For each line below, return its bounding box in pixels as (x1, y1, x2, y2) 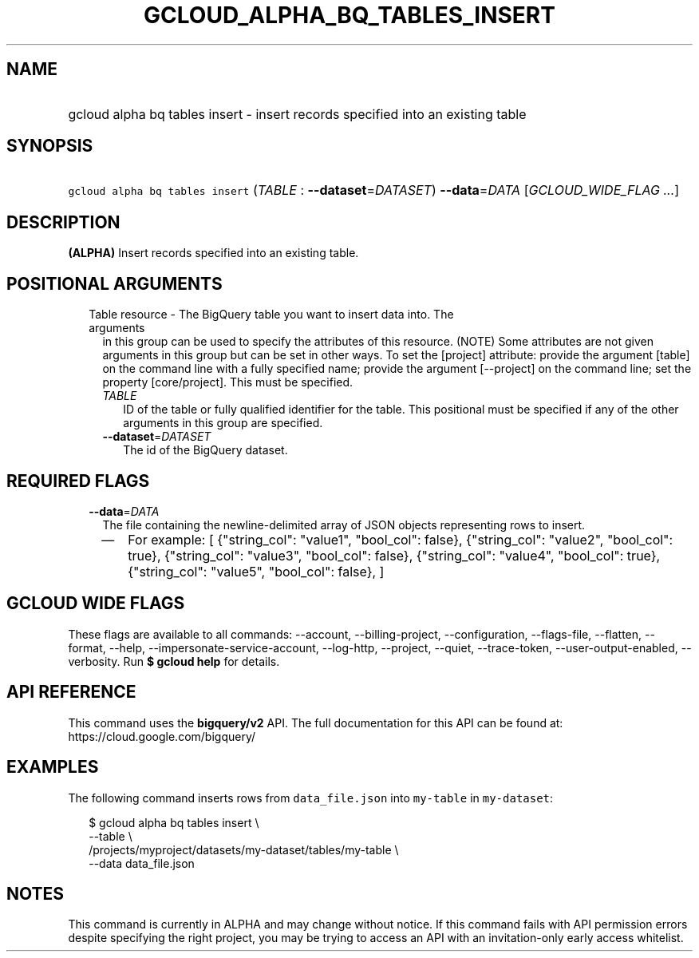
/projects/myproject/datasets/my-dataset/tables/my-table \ (89, 842, 399, 857)
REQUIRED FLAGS (6, 470, 150, 491)
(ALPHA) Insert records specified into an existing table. (68, 246, 359, 260)
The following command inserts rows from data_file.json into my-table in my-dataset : (68, 790, 554, 805)
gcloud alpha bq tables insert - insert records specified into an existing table (68, 105, 527, 122)
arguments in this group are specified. (123, 416, 323, 430)
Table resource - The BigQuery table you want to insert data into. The (89, 307, 454, 322)
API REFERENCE (6, 682, 136, 703)
